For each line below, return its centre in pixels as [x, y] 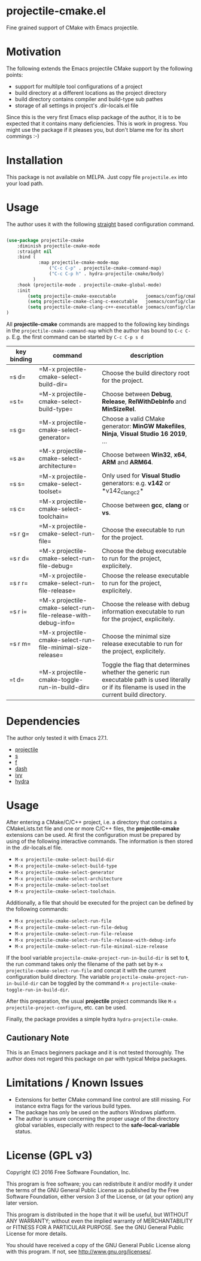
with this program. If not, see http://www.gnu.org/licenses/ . [79, 1251]
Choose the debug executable [144, 551]
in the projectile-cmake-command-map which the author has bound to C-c [95, 330]
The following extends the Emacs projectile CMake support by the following [99, 68]
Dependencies [43, 722]
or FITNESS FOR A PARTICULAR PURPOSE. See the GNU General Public [95, 1227]
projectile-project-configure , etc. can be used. [67, 1008]
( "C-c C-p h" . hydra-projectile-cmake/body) [106, 274]
